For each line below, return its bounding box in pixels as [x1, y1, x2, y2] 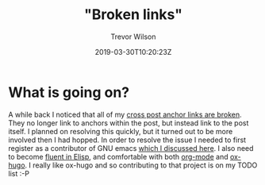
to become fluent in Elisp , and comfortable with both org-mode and [8, 152, 229, 161]
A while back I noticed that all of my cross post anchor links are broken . [8, 110, 242, 119]
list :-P [8, 168, 30, 178]
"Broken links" [84, 6, 182, 24]
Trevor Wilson [110, 32, 156, 41]
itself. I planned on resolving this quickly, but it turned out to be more [8, 126, 233, 136]
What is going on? [8, 83, 130, 101]
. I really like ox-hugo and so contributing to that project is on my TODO [25, 160, 258, 170]
